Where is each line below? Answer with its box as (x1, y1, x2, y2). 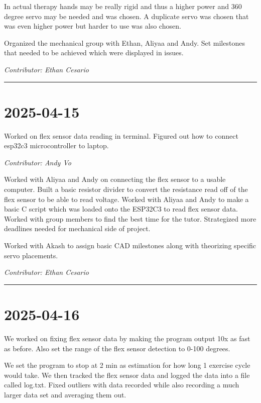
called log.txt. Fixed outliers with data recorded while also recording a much (4, 379, 239, 390)
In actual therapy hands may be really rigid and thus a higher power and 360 (4, 1, 242, 11)
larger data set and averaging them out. (4, 389, 126, 399)
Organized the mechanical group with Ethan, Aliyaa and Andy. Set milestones (4, 37, 245, 48)
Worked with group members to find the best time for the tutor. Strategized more (4, 213, 256, 224)
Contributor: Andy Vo (4, 157, 71, 167)
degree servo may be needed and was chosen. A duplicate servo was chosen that (4, 11, 249, 21)
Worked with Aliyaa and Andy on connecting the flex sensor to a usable (4, 174, 226, 184)
